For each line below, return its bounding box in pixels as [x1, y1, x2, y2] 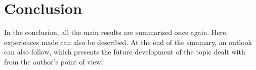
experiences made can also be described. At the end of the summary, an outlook [4, 36, 252, 47]
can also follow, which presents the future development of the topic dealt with [4, 46, 245, 57]
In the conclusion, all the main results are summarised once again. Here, [4, 27, 228, 37]
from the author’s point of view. [4, 56, 103, 66]
